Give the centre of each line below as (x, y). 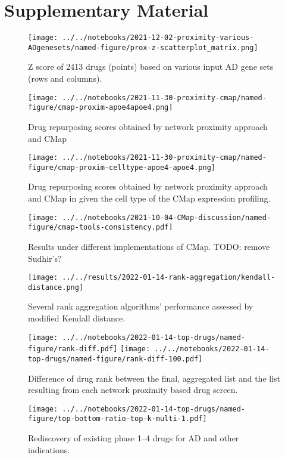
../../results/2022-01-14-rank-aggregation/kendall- (169, 278)
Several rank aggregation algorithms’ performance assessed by (141, 306)
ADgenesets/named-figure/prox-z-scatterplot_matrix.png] (143, 47)
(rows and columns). (65, 78)
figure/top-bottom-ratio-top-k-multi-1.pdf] (118, 419)
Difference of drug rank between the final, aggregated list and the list (154, 378)
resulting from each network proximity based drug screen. (133, 390)
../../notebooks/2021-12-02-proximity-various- (158, 38)
